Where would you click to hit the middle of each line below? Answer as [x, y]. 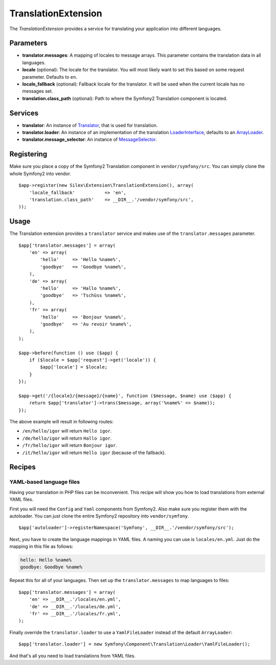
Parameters [28, 43]
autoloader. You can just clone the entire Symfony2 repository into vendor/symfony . [99, 516]
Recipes [22, 467]
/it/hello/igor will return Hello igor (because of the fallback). [94, 453]
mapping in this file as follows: [41, 546]
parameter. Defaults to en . [50, 77]
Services [24, 113]
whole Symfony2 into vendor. [40, 174]
